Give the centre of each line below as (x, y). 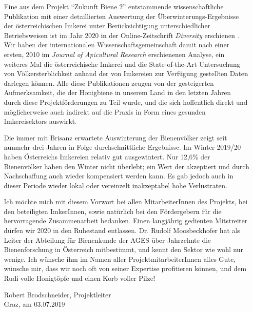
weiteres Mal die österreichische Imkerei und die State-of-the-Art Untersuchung (122, 64)
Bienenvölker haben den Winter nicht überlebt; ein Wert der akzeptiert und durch (126, 166)
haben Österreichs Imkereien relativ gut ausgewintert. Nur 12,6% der (107, 156)
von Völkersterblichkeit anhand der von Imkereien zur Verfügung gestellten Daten (126, 73)
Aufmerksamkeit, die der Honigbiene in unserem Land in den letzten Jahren (117, 92)
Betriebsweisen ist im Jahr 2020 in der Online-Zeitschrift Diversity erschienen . (122, 35)
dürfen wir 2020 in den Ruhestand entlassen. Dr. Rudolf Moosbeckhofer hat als (122, 230)
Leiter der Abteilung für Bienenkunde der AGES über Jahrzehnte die (107, 240)
